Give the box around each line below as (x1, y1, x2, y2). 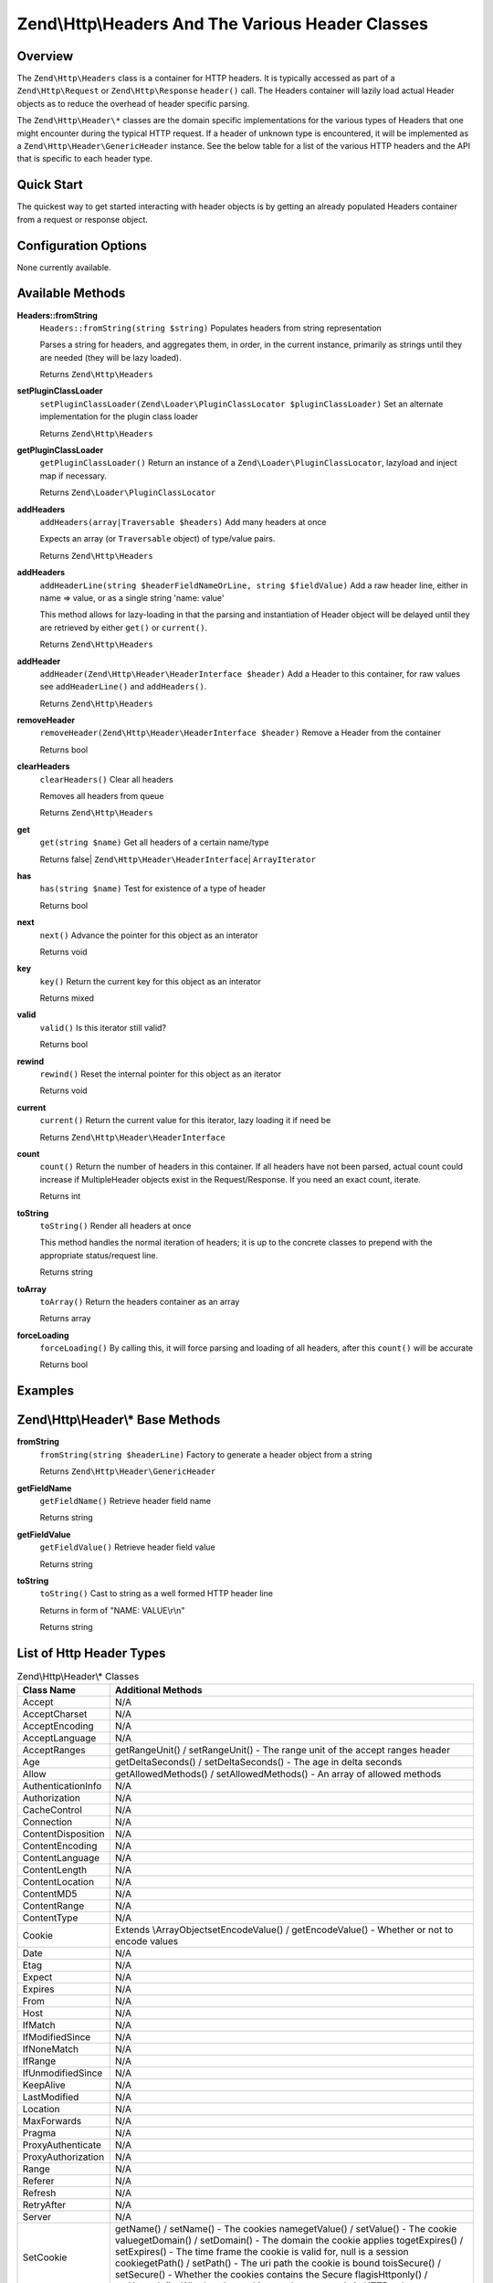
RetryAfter (22, 2199, 67, 2212)
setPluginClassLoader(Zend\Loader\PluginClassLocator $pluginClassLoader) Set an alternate (39, 398, 444, 409)
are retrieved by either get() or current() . (39, 622, 208, 633)
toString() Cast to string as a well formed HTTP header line (39, 1588, 274, 1599)
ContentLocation (22, 1876, 95, 1888)
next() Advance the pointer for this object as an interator (39, 930, 258, 941)
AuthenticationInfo (22, 1780, 102, 1793)
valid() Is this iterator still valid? (39, 1022, 167, 1033)
